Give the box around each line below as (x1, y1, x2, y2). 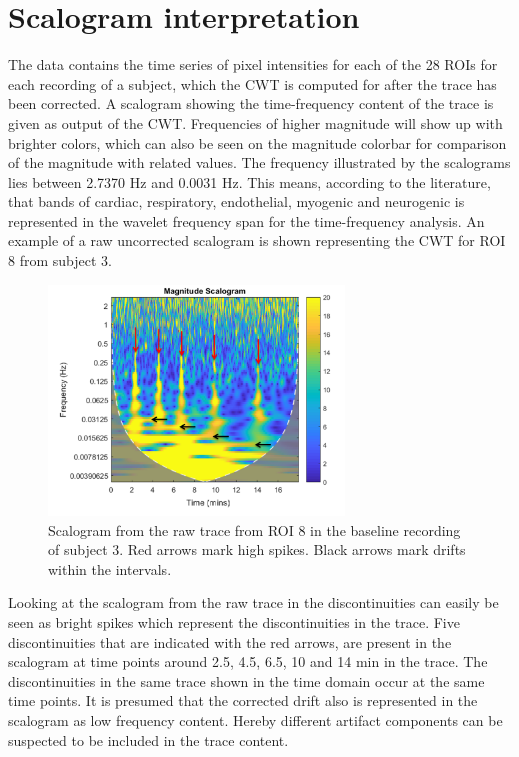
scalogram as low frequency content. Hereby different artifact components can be (8, 710, 503, 731)
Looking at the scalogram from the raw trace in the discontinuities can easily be (8, 592, 499, 613)
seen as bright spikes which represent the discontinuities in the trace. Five (8, 612, 460, 633)
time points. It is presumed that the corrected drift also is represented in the (8, 690, 478, 711)
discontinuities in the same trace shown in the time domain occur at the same (8, 670, 485, 691)
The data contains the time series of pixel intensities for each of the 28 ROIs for (8, 54, 498, 75)
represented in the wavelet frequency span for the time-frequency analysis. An (8, 210, 485, 231)
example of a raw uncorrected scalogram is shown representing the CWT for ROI (8, 230, 506, 251)
